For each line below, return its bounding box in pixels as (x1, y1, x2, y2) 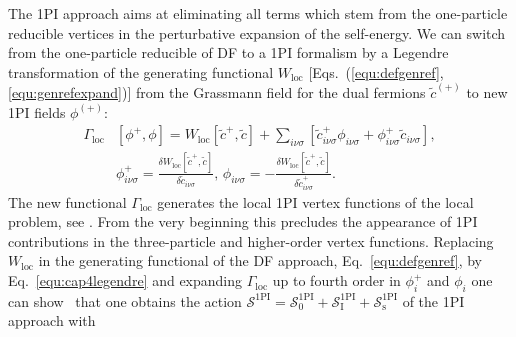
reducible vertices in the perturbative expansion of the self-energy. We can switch (8, 22, 506, 43)
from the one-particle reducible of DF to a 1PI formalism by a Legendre (8, 42, 449, 63)
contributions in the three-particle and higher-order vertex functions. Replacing (8, 230, 494, 251)
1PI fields (8, 101, 66, 122)
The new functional (8, 191, 127, 212)
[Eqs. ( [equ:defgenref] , (308, 61, 444, 82)
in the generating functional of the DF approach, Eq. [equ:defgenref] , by (38, 250, 482, 271)
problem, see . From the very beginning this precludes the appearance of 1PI (8, 211, 478, 232)
